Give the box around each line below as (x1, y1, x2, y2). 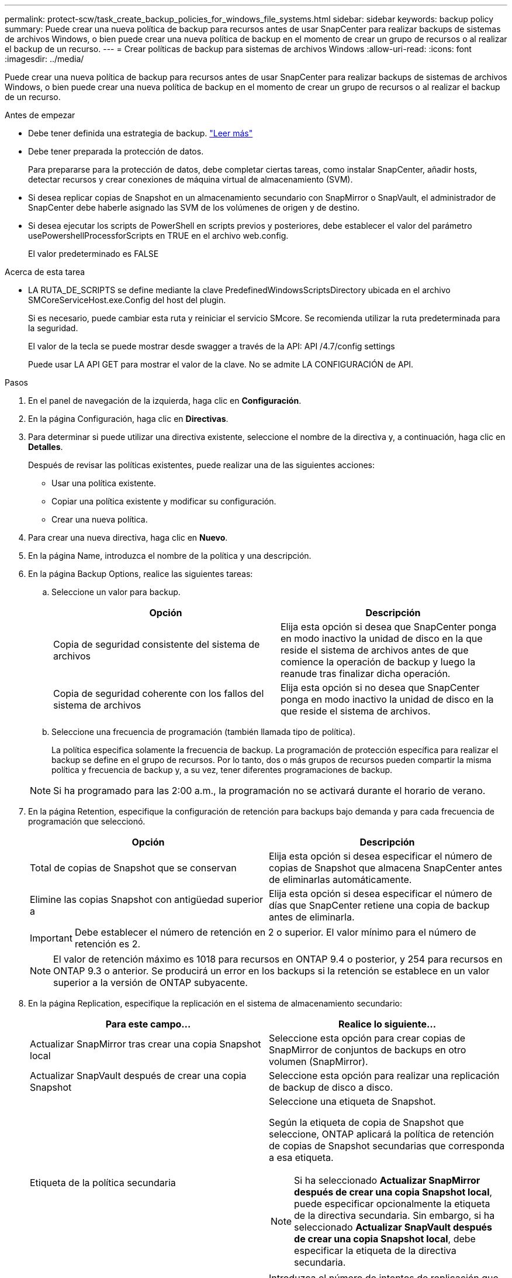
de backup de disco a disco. (269, 1081, 393, 1093)
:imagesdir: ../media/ (5, 54, 84, 64)
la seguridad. (28, 323, 78, 333)
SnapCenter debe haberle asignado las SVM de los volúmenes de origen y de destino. (28, 202, 360, 212)
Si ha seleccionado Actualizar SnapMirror (294, 1174, 480, 1186)
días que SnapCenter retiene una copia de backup (269, 899, 490, 911)
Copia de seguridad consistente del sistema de (53, 638, 260, 650)
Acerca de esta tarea (5, 267, 85, 277)
